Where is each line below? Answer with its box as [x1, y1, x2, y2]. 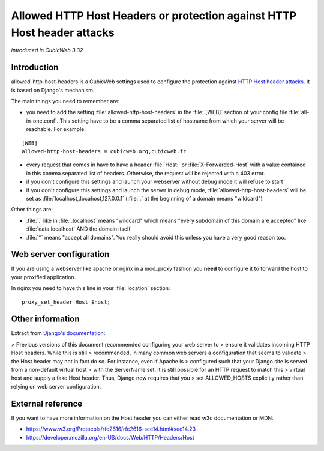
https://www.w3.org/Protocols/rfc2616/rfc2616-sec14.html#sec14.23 [26, 425, 196, 432]
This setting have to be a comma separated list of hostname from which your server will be [59, 117, 284, 124]
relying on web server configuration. [11, 383, 101, 390]
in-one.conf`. [26, 117, 59, 124]
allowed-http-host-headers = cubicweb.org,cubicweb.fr [22, 148, 187, 154]
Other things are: [11, 206, 53, 213]
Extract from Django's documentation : [11, 330, 106, 337]
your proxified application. [11, 273, 76, 280]
